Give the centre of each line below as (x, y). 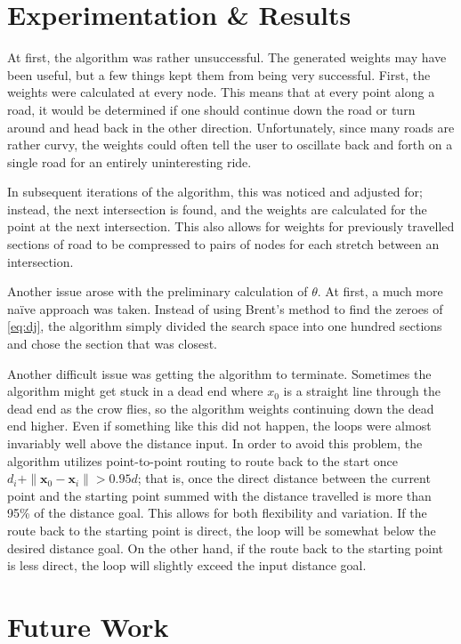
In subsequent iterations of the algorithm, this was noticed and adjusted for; (215, 192)
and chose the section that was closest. (112, 344)
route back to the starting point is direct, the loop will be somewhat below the (222, 530)
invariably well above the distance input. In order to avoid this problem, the (215, 443)
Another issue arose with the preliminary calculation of (158, 291)
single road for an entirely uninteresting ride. (129, 161)
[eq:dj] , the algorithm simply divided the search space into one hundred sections (225, 326)
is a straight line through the (362, 391)
